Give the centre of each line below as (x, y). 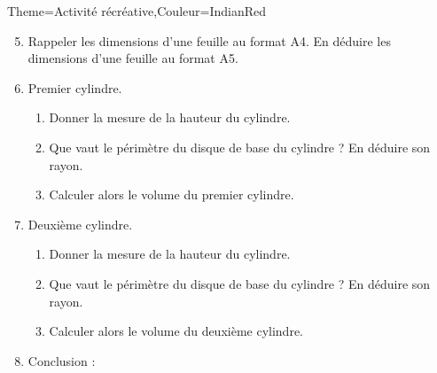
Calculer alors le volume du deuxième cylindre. (176, 331)
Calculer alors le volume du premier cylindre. (172, 194)
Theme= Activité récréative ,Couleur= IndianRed (137, 11)
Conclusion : (62, 360)
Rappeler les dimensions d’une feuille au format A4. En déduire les (209, 40)
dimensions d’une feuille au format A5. (133, 58)
